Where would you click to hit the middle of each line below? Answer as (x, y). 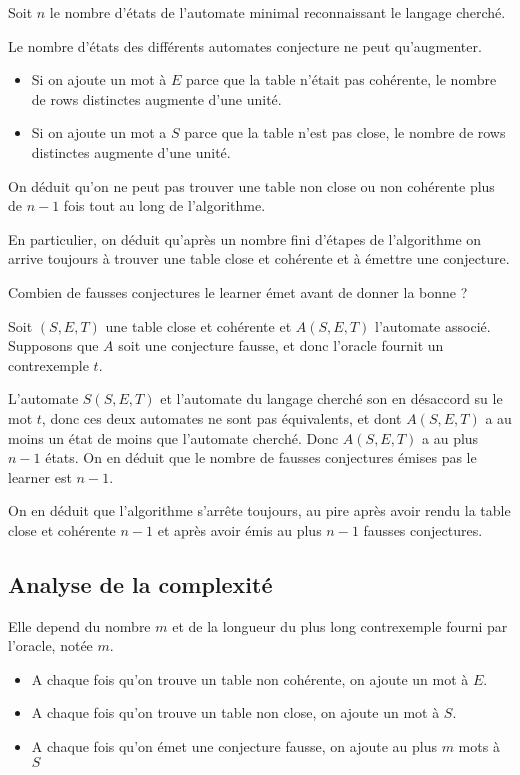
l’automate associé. (432, 325)
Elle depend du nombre (79, 625)
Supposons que (53, 345)
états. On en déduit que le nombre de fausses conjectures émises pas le (261, 457)
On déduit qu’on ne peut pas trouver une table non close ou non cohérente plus (251, 185)
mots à (479, 746)
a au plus (450, 437)
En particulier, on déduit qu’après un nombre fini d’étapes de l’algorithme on (245, 238)
